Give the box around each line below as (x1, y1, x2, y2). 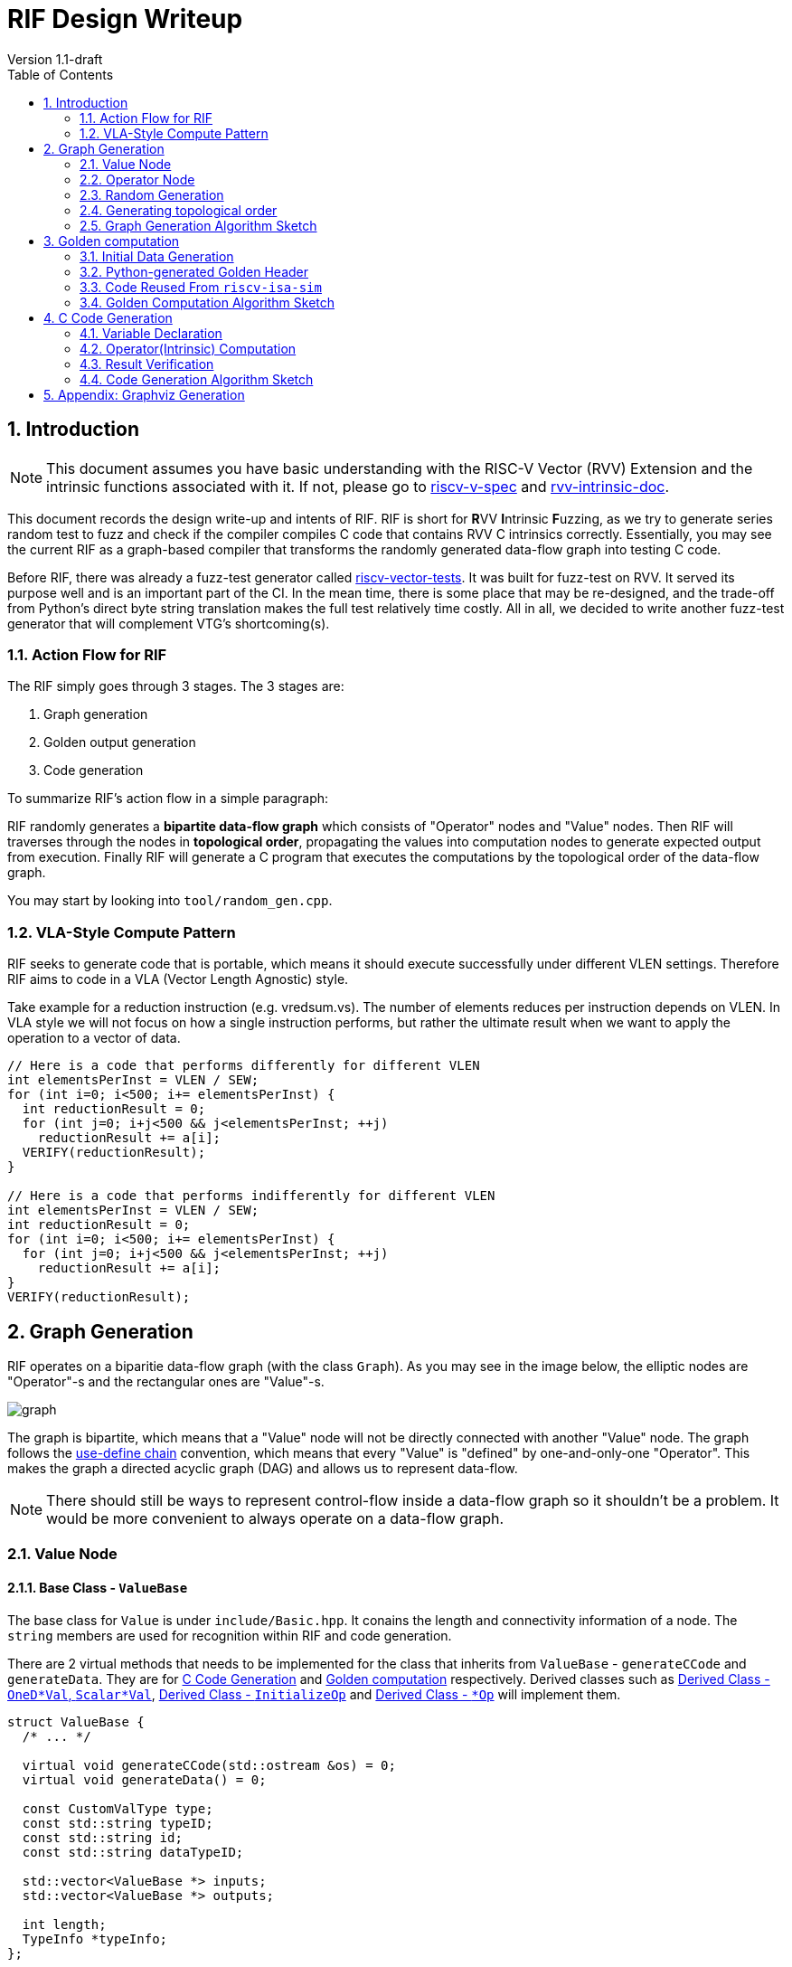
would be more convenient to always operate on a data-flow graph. (46, 1508, 504, 1527)
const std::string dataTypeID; (22, 1844, 244, 1859)
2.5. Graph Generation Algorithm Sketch (80, 217, 317, 233)
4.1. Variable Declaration (80, 325, 222, 341)
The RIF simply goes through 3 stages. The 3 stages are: (7, 678, 344, 695)
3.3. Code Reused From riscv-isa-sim (80, 279, 322, 295)
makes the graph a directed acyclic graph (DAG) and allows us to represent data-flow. (7, 1460, 518, 1476)
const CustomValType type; (22, 1801, 213, 1816)
